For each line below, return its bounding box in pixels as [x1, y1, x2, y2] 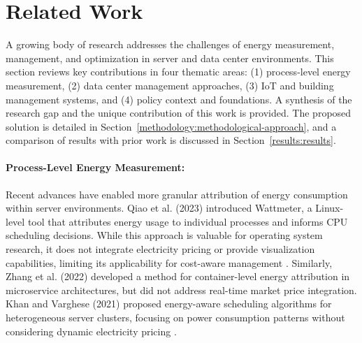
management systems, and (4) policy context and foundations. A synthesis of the [6, 92, 352, 106]
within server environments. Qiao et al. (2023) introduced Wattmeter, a [6, 200, 312, 215]
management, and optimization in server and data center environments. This [6, 50, 334, 65]
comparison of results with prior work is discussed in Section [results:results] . [6, 133, 336, 147]
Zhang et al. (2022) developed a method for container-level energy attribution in [6, 269, 350, 284]
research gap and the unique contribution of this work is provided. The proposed [6, 105, 352, 120]
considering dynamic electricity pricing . [6, 323, 177, 338]
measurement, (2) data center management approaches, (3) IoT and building [6, 78, 334, 92]
